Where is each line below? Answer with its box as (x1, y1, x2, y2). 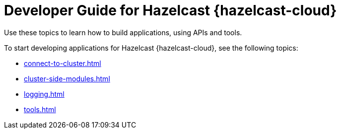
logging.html (24, 89, 65, 98)
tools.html (24, 105, 56, 114)
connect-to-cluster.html (24, 59, 101, 67)
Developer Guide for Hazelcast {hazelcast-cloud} (4, 2, 337, 19)
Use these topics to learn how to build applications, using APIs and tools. (4, 28, 242, 37)
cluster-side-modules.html (24, 74, 110, 83)
